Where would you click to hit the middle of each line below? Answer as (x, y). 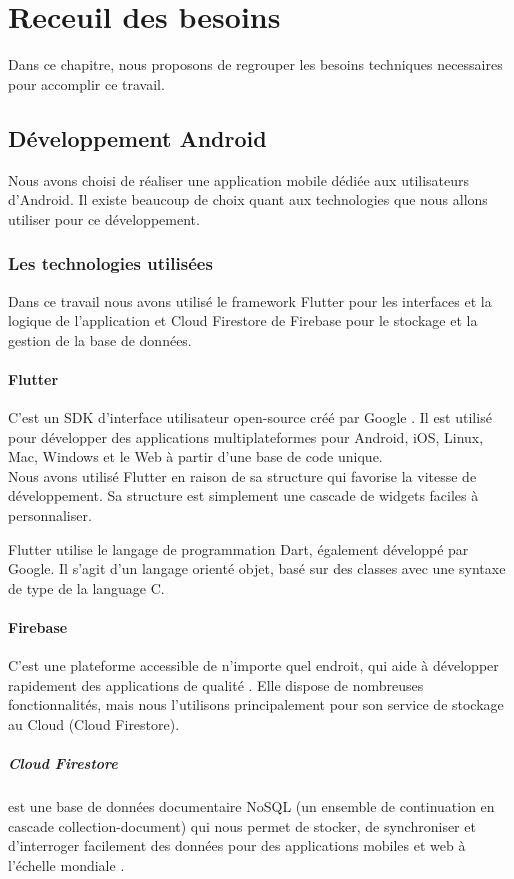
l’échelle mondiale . (66, 864)
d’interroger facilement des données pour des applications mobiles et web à (237, 845)
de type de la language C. (86, 587)
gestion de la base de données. (100, 339)
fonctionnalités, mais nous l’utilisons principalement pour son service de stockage (256, 704)
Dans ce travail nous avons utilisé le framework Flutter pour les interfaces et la (250, 300)
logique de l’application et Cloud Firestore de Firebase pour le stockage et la (243, 320)
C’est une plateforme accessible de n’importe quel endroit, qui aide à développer (253, 665)
